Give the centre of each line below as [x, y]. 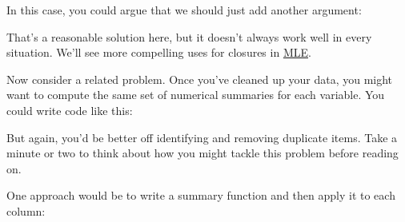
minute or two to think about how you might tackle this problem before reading [202, 153]
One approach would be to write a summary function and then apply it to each [201, 195]
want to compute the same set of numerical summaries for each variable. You [196, 95]
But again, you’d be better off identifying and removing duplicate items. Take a [202, 137]
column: [26, 210]
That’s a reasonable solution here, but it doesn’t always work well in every [189, 36]
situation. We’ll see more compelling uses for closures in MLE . [159, 52]
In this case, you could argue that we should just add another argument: [184, 10]
